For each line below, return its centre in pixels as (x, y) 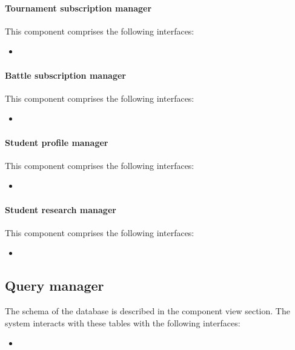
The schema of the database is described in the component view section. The (147, 311)
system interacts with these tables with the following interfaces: (123, 322)
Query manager (55, 286)
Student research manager (61, 209)
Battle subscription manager (65, 75)
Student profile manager (57, 142)
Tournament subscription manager (78, 8)
